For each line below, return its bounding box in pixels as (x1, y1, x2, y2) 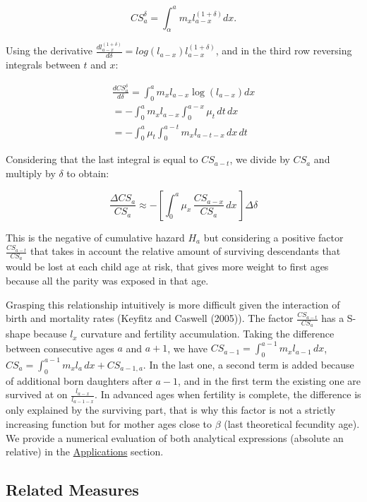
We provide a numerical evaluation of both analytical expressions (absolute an (6, 430, 344, 445)
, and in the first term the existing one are (178, 373, 361, 388)
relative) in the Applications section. (6, 444, 164, 459)
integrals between (6, 57, 80, 71)
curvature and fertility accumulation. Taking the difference (80, 326, 335, 341)
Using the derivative (6, 43, 93, 58)
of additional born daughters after (6, 373, 152, 388)
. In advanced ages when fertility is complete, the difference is (95, 387, 361, 402)
